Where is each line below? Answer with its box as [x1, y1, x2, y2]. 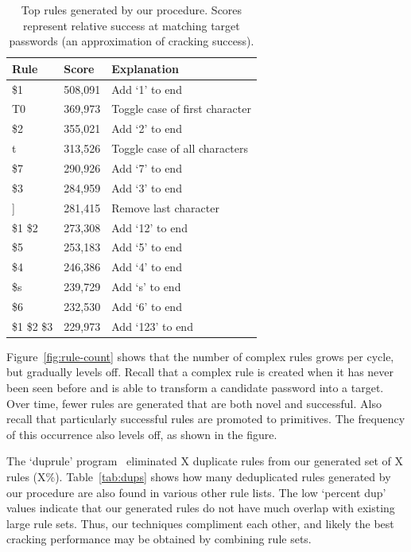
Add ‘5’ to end [111, 239, 182, 255]
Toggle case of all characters [111, 140, 248, 157]
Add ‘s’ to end [111, 278, 181, 295]
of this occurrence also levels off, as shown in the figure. [6, 426, 277, 442]
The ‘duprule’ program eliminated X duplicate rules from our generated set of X [6, 453, 404, 469]
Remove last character [111, 199, 219, 216]
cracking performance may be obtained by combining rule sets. [6, 531, 312, 547]
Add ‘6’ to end [111, 297, 182, 314]
